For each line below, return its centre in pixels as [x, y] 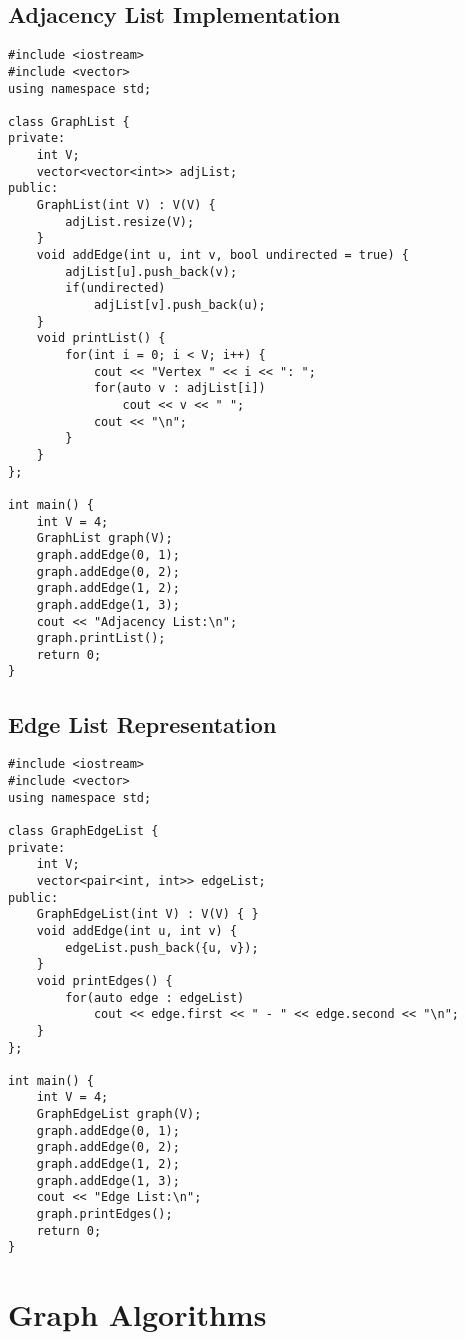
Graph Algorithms [137, 1314]
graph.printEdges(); [104, 1214]
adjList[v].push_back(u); [179, 305]
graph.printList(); [101, 638]
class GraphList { [69, 121]
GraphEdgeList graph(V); [119, 1114]
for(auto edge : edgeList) [155, 997]
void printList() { [101, 338]
